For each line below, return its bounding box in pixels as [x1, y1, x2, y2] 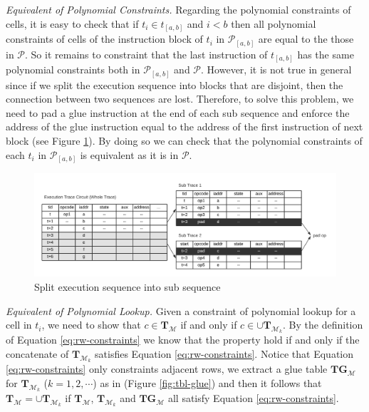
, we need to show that [41, 317, 141, 332]
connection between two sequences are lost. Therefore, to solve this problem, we [6, 91, 354, 106]
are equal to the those [258, 31, 354, 46]
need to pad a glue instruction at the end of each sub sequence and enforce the [6, 105, 350, 120]
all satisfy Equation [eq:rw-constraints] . [167, 391, 339, 406]
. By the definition [283, 317, 363, 332]
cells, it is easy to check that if [6, 16, 139, 31]
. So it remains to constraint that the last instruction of [25, 46, 268, 61]
